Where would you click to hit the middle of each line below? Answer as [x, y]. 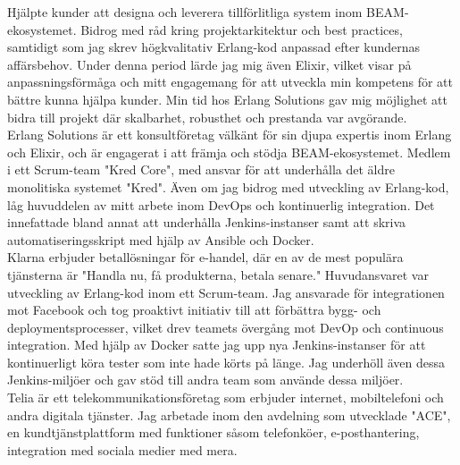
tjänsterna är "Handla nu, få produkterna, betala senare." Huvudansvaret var [218, 274]
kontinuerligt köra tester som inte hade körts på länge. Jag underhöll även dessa [226, 362]
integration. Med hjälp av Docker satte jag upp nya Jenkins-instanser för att [217, 345]
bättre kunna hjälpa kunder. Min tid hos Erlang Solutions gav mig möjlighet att [227, 99]
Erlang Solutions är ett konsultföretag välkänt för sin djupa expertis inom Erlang [230, 135]
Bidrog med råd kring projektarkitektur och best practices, [242, 29]
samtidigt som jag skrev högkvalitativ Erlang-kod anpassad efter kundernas [214, 47]
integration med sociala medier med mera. [122, 449]
